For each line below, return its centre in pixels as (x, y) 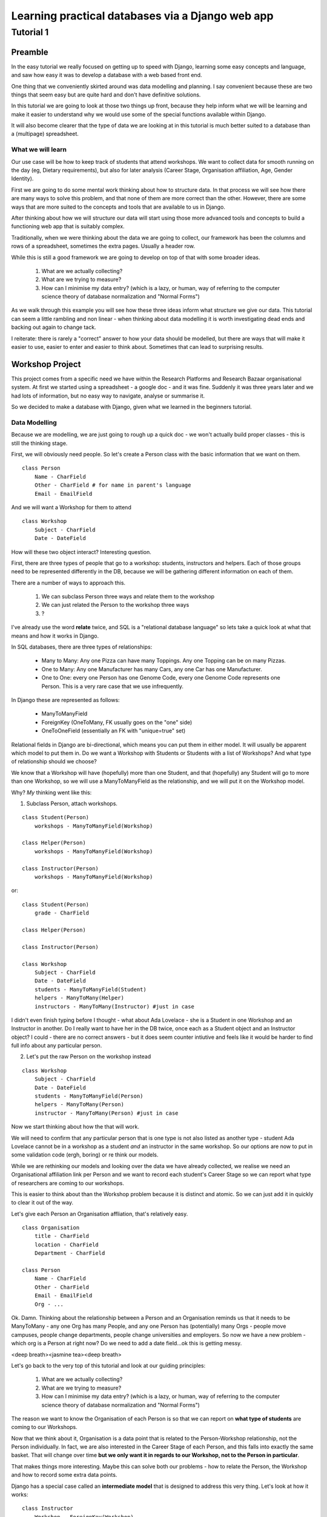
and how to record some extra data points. (64, 1475)
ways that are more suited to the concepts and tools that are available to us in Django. (118, 207)
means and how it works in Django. (55, 636)
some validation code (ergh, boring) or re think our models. (85, 1155)
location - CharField (67, 1245)
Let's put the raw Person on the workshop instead (89, 1056)
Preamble (30, 52)
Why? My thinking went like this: (51, 792)
